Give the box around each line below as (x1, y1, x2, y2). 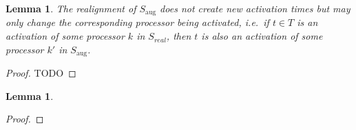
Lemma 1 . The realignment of (6, 1, 136, 15)
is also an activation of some (201, 29, 323, 43)
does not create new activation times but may (160, 1, 350, 15)
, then (166, 29, 191, 43)
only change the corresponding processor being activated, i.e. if (6, 15, 269, 29)
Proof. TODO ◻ (6, 66, 76, 80)
